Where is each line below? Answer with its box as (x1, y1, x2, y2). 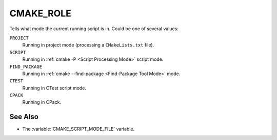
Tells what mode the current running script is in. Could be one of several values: (9, 26, 179, 32)
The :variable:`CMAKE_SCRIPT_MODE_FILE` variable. (22, 126, 135, 132)
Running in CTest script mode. (22, 85, 87, 91)
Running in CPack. (22, 99, 62, 105)
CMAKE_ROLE (9, 8, 71, 19)
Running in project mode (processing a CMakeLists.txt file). (22, 42, 154, 48)
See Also (9, 112, 38, 121)
